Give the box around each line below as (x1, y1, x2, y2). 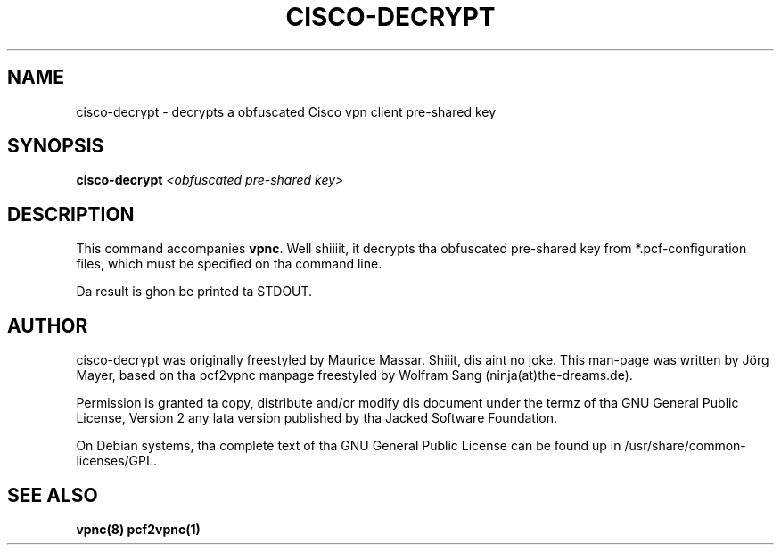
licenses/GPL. (76, 453, 157, 469)
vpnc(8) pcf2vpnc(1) (76, 521, 201, 537)
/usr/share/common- (624, 438, 746, 454)
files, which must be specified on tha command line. (76, 256, 382, 272)
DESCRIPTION (7, 202, 135, 226)
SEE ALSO (7, 483, 98, 507)
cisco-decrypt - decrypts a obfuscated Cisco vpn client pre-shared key (76, 103, 497, 119)
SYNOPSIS (7, 135, 104, 158)
